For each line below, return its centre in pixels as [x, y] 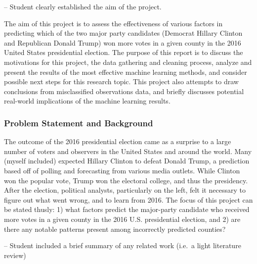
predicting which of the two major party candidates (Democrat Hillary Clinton [123, 33]
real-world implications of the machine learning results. [87, 101]
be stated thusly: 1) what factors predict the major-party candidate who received [127, 209]
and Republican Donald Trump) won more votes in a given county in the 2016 [123, 42]
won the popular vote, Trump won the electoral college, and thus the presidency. [126, 180]
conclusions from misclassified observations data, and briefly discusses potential [124, 91]
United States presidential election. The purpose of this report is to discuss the [124, 52]
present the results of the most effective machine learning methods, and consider [126, 72]
